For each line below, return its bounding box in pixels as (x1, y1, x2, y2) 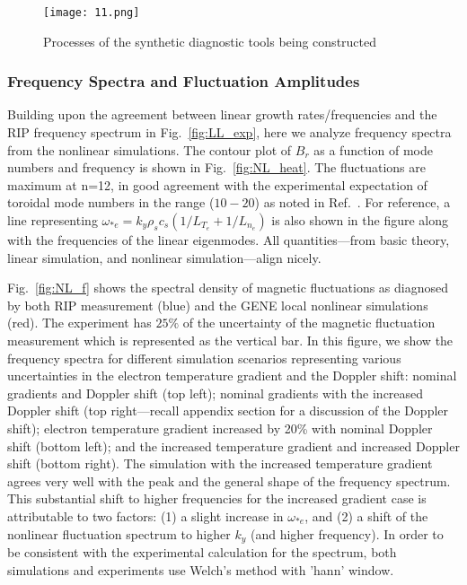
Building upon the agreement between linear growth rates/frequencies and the (7, 105, 437, 124)
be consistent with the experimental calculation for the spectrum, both (7, 542, 397, 561)
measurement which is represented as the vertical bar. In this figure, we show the (7, 331, 454, 349)
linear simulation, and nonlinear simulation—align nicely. (7, 248, 322, 266)
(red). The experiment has (7, 313, 152, 332)
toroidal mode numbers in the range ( (7, 193, 215, 212)
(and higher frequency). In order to (250, 524, 444, 543)
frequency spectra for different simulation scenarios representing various (7, 348, 401, 367)
